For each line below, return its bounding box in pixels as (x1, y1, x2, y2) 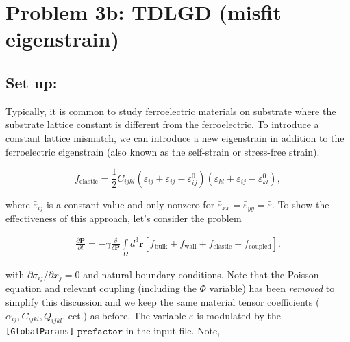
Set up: (5, 71, 58, 93)
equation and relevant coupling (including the (5, 281, 197, 295)
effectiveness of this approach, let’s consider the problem (5, 211, 242, 225)
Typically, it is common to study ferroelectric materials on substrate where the (5, 103, 336, 118)
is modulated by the (197, 308, 281, 322)
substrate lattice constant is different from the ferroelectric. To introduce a (5, 117, 319, 132)
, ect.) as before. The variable (62, 308, 186, 322)
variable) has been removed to (209, 281, 335, 295)
